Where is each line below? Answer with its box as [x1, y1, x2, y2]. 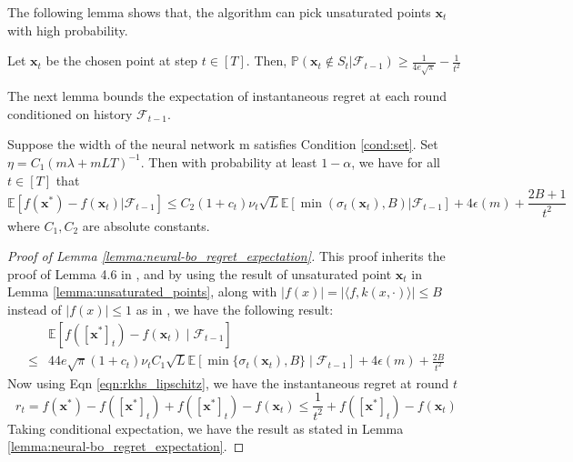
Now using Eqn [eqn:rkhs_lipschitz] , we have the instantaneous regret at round [7, 373, 449, 392]
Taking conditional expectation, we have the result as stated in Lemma [7, 418, 404, 437]
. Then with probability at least [140, 152, 317, 171]
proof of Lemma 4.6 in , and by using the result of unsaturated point [7, 264, 392, 283]
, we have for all [351, 152, 440, 171]
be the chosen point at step [45, 51, 198, 70]
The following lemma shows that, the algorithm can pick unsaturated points [7, 3, 431, 21]
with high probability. [7, 20, 128, 39]
